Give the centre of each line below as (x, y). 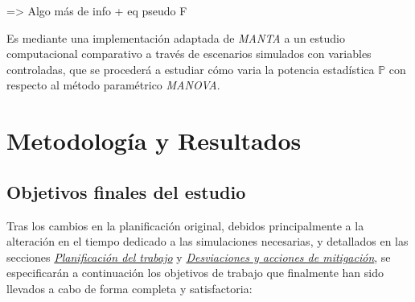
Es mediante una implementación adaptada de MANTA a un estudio (176, 37)
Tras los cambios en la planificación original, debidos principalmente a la (185, 225)
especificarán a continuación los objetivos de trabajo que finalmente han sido (195, 273)
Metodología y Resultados (154, 141)
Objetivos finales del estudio (126, 191)
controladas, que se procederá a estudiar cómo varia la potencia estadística (191, 69)
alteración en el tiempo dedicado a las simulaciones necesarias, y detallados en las (207, 241)
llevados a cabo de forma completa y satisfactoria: (129, 288)
